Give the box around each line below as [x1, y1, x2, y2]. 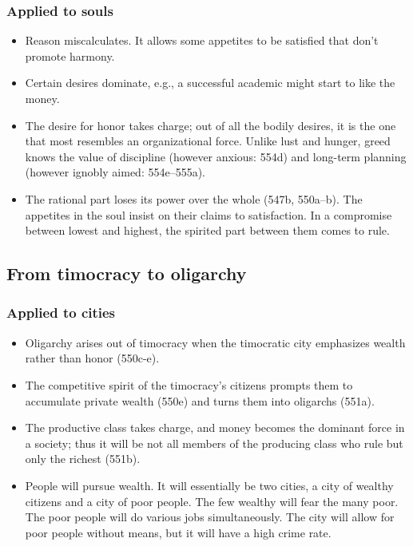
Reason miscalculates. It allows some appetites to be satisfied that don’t [25, 32, 379, 49]
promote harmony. [25, 47, 115, 64]
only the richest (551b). [25, 450, 141, 467]
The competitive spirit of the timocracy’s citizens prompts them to [25, 376, 353, 393]
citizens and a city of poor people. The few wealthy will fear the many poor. [25, 493, 399, 509]
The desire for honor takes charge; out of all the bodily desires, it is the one [25, 117, 396, 133]
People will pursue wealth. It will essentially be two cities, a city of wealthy [25, 477, 394, 493]
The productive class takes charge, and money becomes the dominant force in [25, 419, 405, 436]
